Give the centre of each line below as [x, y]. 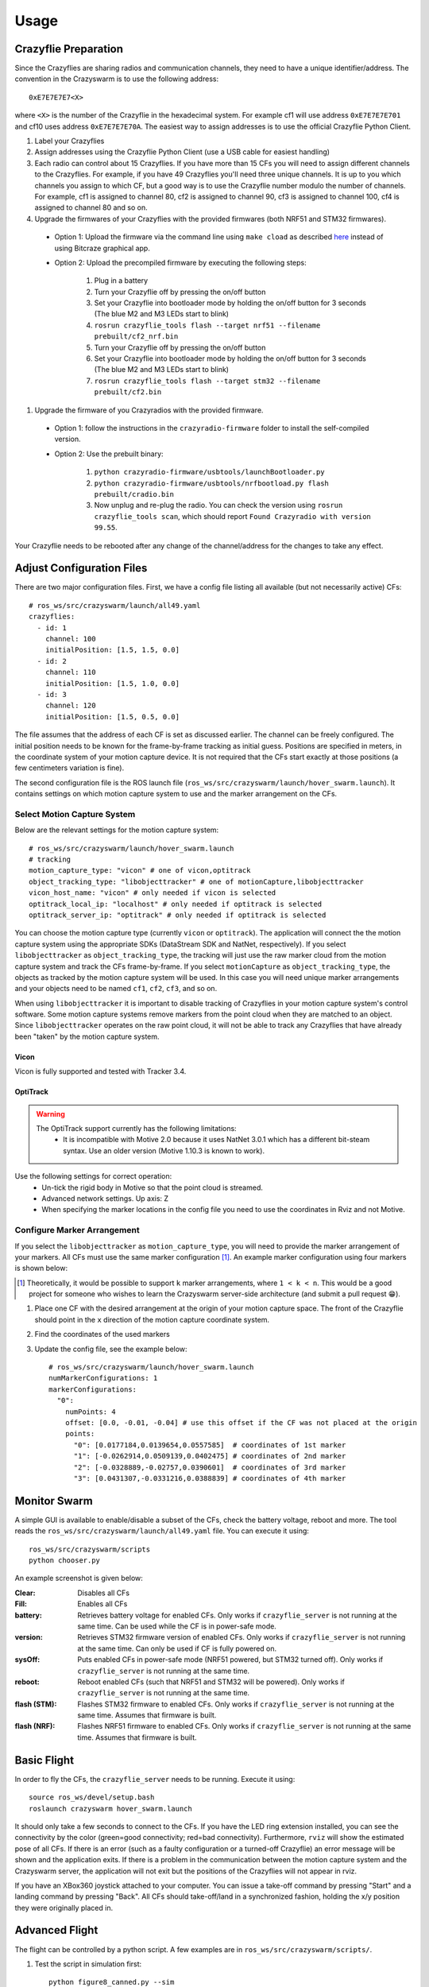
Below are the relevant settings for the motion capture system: [117, 830]
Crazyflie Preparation [69, 49]
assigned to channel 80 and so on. [91, 207]
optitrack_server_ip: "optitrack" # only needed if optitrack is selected [178, 915]
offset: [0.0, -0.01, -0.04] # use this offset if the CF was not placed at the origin [241, 1422]
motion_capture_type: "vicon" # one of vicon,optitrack [140, 871]
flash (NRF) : [35, 1726]
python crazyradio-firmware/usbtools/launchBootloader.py [209, 472]
